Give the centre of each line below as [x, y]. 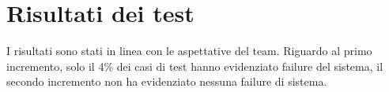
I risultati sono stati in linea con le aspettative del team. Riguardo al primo [189, 51]
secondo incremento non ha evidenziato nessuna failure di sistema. [167, 81]
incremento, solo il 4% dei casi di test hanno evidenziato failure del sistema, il [195, 66]
